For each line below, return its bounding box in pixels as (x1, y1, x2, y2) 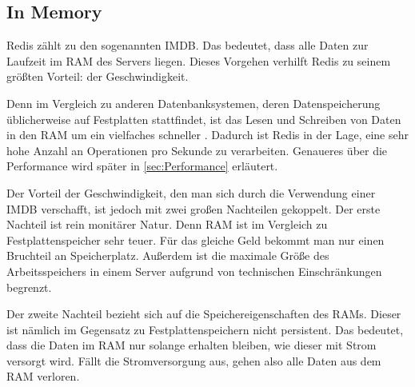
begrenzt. (6, 278, 52, 295)
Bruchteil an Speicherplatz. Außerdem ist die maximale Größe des (6, 247, 329, 264)
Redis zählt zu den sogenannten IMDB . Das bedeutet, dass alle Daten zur (6, 37, 369, 54)
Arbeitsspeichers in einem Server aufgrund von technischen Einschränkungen (6, 262, 382, 279)
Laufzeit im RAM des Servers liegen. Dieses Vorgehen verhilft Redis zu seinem (6, 52, 391, 69)
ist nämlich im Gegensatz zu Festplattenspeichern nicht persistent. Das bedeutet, (6, 321, 404, 337)
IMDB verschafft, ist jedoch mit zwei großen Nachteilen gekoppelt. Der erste (6, 200, 381, 217)
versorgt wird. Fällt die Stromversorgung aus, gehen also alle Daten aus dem (6, 352, 381, 369)
